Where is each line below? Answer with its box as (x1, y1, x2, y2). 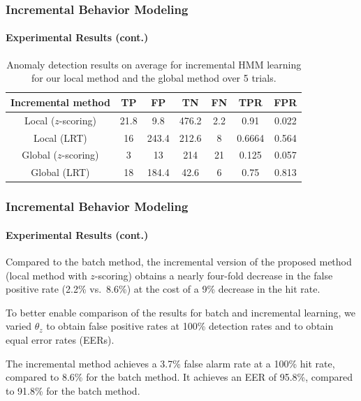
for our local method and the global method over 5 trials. (31, 71, 277, 85)
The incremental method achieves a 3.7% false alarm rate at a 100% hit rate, (6, 356, 335, 370)
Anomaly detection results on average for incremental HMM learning (6, 57, 302, 71)
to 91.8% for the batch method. (6, 383, 140, 398)
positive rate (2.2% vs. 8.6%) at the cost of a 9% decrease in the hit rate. (6, 282, 321, 296)
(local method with (6, 268, 87, 282)
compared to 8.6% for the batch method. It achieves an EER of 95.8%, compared (6, 370, 353, 384)
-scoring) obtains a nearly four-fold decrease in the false (94, 268, 333, 282)
